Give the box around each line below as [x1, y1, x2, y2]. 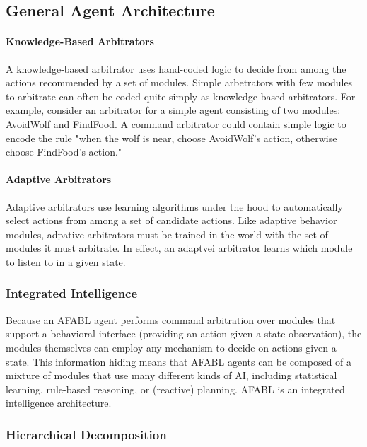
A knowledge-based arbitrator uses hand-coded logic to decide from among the [6, 61, 346, 76]
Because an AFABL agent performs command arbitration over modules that [6, 312, 336, 327]
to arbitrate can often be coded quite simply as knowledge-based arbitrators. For [6, 88, 356, 103]
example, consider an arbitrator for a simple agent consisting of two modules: [6, 103, 341, 117]
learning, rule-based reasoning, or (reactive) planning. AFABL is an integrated [6, 381, 345, 396]
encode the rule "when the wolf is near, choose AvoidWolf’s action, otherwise [6, 130, 337, 145]
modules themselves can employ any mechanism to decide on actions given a [6, 339, 337, 354]
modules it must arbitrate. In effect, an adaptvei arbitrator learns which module [6, 240, 353, 255]
